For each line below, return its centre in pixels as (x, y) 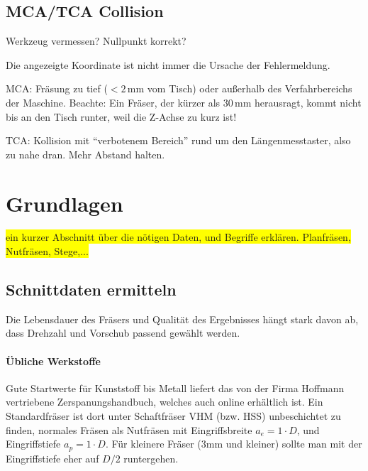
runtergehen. (151, 458)
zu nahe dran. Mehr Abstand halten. (85, 154)
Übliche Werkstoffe (53, 361)
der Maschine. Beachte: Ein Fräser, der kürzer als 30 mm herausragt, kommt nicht (184, 102)
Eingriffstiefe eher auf (52, 458)
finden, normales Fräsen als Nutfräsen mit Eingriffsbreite (129, 429)
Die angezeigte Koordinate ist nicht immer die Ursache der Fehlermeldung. (168, 64)
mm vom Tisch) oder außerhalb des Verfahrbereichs (240, 88)
